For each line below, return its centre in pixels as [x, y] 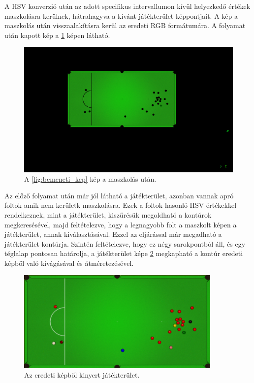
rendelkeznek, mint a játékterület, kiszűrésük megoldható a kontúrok [108, 214]
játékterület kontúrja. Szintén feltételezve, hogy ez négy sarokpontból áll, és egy [125, 243]
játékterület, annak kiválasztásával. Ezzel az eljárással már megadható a [113, 234]
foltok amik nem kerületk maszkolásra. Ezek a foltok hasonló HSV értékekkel [121, 205]
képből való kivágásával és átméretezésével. [69, 263]
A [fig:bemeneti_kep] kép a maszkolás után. [90, 179]
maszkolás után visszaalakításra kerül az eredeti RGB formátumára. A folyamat [125, 25]
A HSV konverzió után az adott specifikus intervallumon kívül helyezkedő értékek [127, 6]
